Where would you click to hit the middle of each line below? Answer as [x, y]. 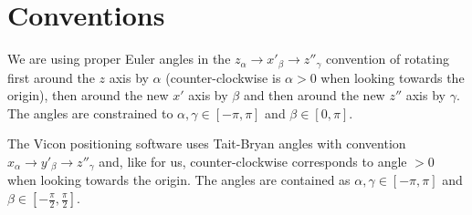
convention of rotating [387, 59]
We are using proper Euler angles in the [119, 59]
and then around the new [314, 95]
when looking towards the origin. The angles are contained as [179, 180]
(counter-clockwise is [223, 77]
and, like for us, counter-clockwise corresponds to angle [253, 161]
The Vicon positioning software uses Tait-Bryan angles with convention [207, 143]
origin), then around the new [88, 95]
